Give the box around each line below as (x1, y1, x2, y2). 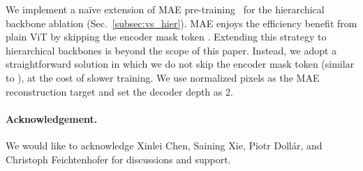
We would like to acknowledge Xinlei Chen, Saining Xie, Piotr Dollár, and (6, 137, 323, 152)
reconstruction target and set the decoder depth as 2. (6, 84, 233, 98)
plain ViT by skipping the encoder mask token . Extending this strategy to (6, 29, 327, 44)
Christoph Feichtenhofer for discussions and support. (6, 151, 231, 166)
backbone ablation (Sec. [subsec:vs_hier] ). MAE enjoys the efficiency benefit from (6, 15, 357, 30)
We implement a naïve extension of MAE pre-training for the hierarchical (6, 2, 325, 16)
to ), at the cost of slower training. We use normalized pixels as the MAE (6, 70, 320, 84)
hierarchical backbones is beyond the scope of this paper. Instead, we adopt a (6, 43, 337, 57)
